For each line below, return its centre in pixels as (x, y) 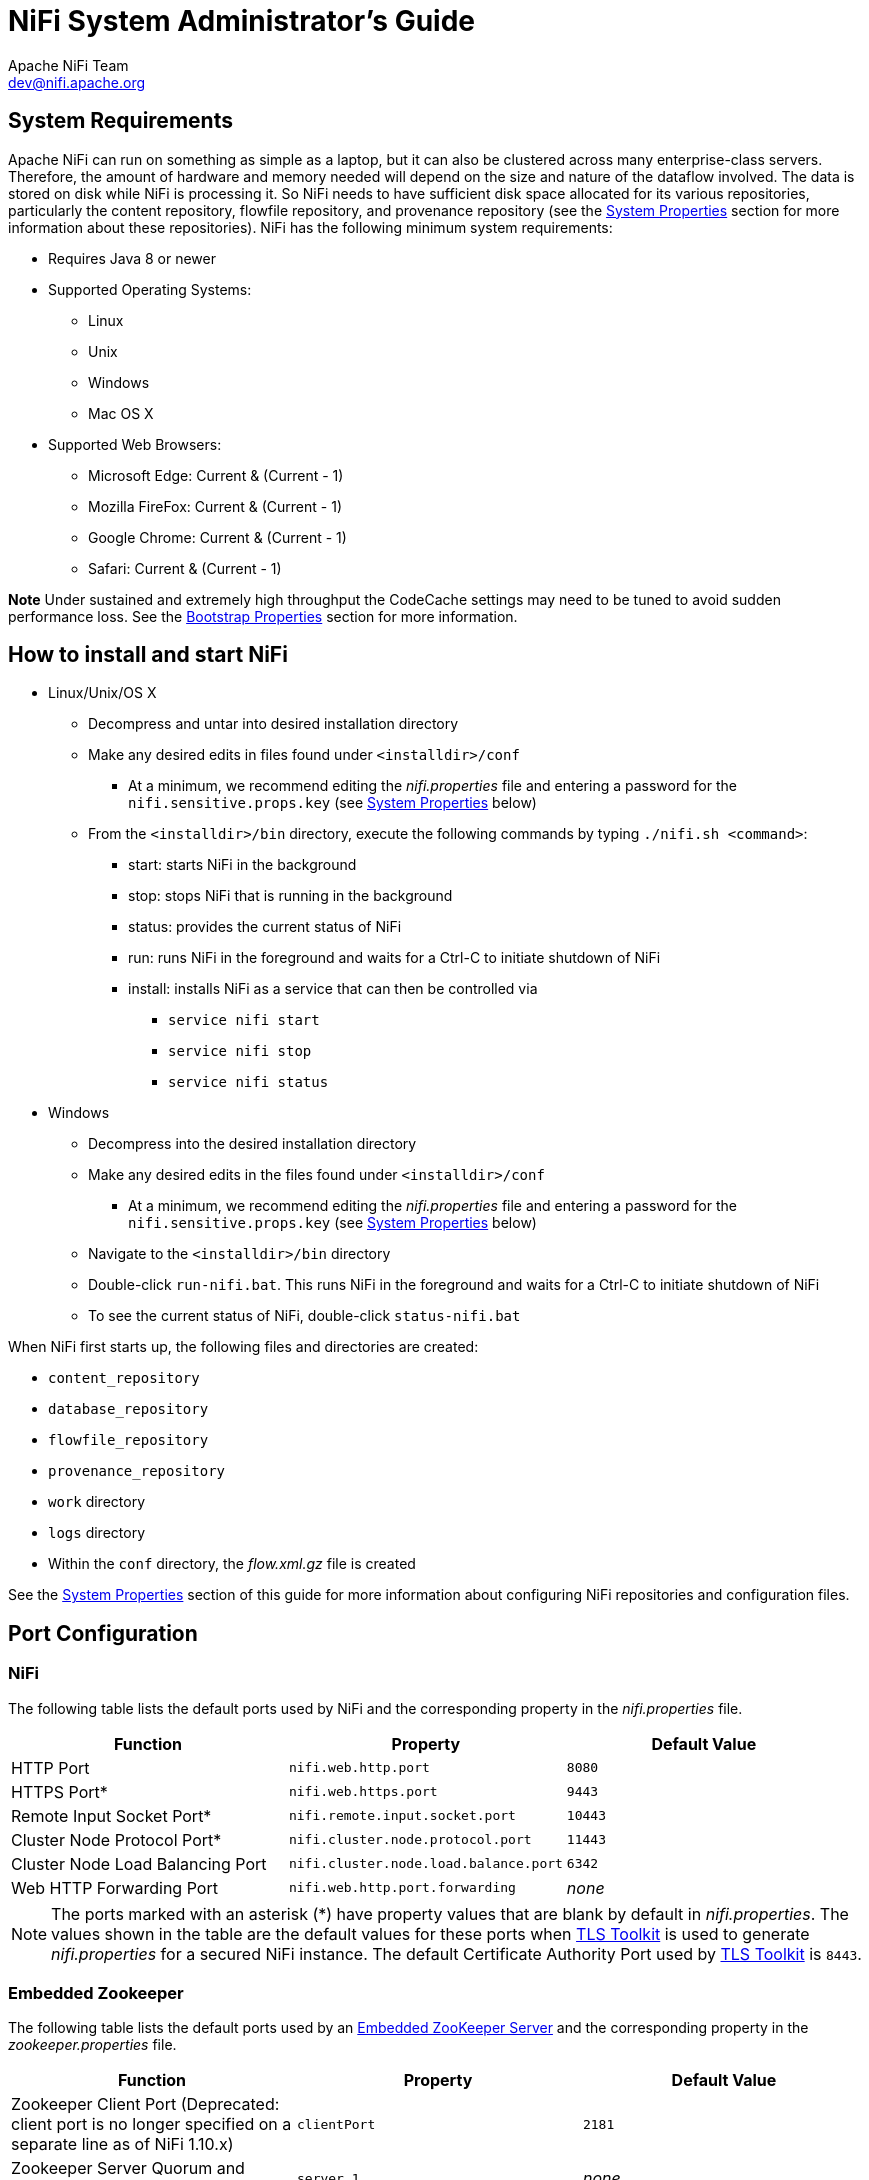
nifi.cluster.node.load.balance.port (425, 1864)
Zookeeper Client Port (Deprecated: (145, 2104)
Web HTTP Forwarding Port (114, 1887)
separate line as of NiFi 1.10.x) (122, 2144)
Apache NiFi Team (68, 65)
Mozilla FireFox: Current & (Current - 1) (215, 506)
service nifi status (248, 1082)
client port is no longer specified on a (151, 2124)
